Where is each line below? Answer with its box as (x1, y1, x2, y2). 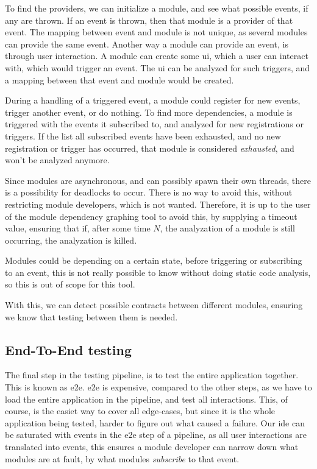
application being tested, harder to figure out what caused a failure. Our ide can (5, 416, 305, 429)
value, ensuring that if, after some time (5, 222, 151, 234)
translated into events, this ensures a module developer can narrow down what (5, 440, 299, 453)
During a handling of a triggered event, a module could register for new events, (5, 94, 301, 107)
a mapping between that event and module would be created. (5, 73, 234, 86)
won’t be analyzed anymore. (5, 153, 110, 166)
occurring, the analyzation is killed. (5, 233, 137, 246)
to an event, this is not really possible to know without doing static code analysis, (5, 266, 311, 278)
